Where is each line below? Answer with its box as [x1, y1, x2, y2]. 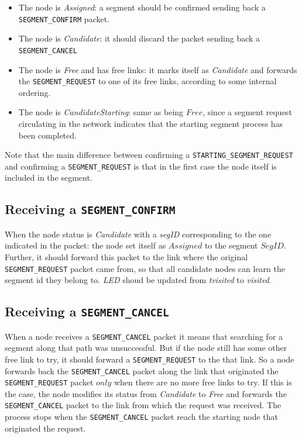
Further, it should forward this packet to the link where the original [5, 251, 248, 263]
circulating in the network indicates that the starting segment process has [18, 117, 283, 129]
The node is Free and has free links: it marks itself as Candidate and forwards [18, 63, 297, 75]
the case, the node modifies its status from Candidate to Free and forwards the [5, 387, 287, 399]
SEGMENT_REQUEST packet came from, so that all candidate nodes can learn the [5, 262, 285, 274]
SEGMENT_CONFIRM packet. [18, 12, 110, 25]
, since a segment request [203, 106, 292, 118]
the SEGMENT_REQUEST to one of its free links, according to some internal [18, 75, 277, 87]
